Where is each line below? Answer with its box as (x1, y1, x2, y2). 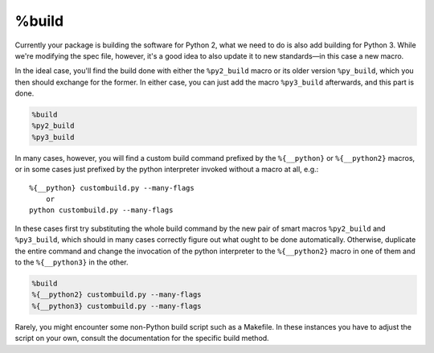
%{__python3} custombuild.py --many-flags (31, 302, 202, 310)
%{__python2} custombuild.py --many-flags (31, 290, 202, 299)
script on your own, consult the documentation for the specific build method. (14, 334, 269, 343)
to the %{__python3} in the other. (14, 257, 129, 267)
